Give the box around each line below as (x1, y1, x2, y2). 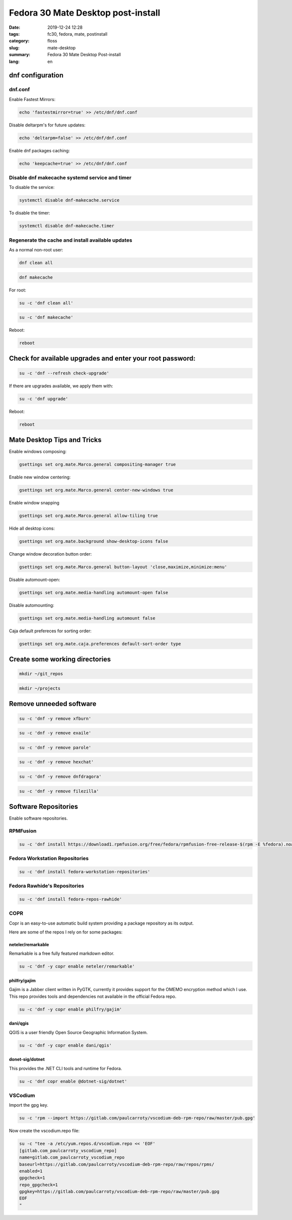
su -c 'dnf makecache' (19, 315, 73, 320)
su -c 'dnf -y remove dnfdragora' (19, 774, 102, 779)
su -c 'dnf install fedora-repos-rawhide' (19, 896, 122, 902)
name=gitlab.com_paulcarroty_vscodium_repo (19, 1155, 125, 1160)
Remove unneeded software (9, 700, 97, 708)
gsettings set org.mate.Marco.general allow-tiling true (19, 513, 158, 518)
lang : (9, 59, 20, 64)
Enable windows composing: (9, 449, 67, 455)
